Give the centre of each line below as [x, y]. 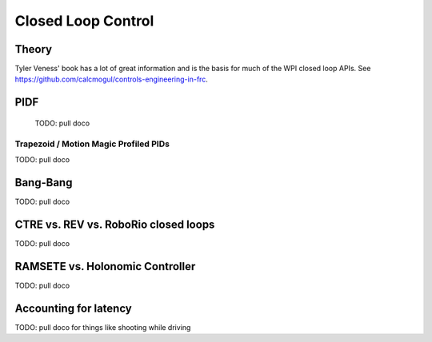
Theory [34, 49]
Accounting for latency [73, 308]
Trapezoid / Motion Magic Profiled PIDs [92, 144]
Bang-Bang [44, 183]
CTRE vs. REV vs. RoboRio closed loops [115, 224]
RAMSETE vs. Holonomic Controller [105, 266]
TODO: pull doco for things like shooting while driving [103, 327]
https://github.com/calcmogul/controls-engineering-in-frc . [111, 79]
